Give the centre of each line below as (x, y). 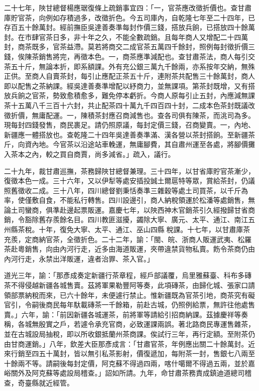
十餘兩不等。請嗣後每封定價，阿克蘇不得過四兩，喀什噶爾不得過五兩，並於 (126, 363)
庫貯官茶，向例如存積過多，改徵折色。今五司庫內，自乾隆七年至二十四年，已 (129, 17)
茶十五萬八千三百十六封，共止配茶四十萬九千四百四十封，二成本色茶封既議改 (129, 105)
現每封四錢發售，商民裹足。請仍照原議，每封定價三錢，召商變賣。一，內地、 (129, 125)
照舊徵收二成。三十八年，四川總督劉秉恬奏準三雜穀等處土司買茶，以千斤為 (126, 190)
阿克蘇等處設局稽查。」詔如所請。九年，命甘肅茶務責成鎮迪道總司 (138, 373)
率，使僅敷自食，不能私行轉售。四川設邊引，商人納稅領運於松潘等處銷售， (126, 200)
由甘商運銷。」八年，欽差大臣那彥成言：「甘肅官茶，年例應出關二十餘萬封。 (126, 343)
